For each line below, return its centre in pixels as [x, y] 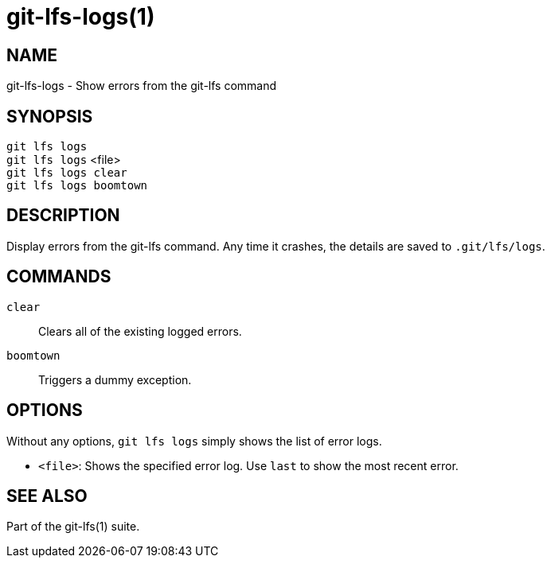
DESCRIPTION [63, 216]
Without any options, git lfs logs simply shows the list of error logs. [194, 441]
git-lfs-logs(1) [81, 17]
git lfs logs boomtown [77, 186]
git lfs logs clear [67, 173]
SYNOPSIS [50, 116]
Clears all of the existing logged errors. [140, 331]
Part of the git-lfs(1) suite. [73, 527]
